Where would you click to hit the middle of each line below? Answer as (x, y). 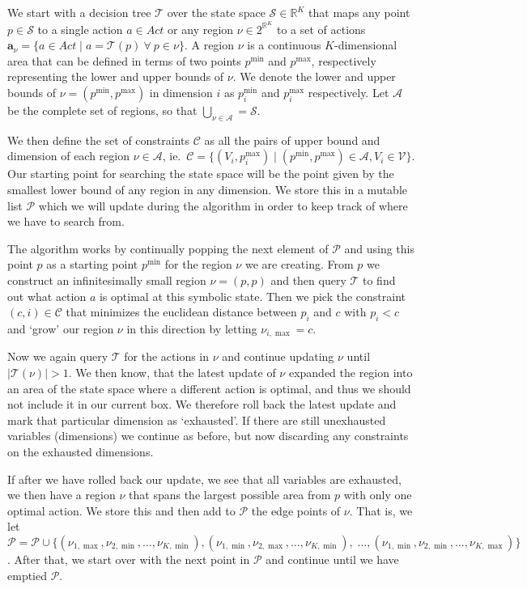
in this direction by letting (192, 328)
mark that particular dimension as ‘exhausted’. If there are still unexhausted (197, 420)
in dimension (181, 93)
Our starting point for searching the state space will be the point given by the (201, 174)
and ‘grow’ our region (61, 328)
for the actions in (167, 356)
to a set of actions (321, 29)
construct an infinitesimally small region (107, 280)
